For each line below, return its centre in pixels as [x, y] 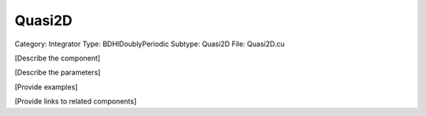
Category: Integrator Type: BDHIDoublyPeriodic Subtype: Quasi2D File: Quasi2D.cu [150, 44]
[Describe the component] [58, 58]
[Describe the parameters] [58, 72]
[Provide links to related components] [76, 101]
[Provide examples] [46, 87]
